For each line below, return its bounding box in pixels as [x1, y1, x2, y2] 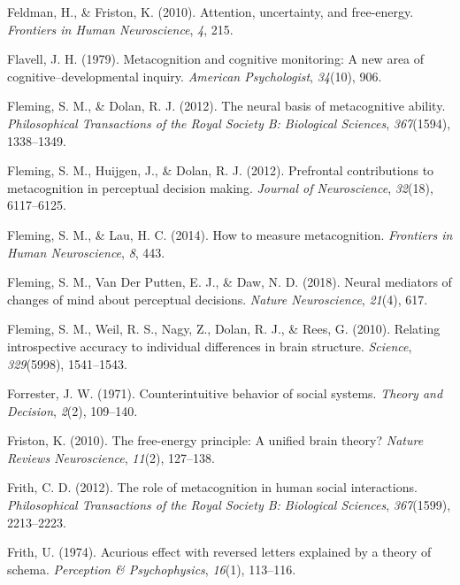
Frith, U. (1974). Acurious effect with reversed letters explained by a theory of [7, 543, 432, 561]
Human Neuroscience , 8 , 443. [7, 242, 165, 261]
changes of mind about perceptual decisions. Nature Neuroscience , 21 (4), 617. [7, 289, 428, 308]
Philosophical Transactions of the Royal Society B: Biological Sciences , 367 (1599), [7, 496, 451, 514]
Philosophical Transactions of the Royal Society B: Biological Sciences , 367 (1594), [7, 113, 451, 132]
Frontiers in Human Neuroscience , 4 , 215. [7, 19, 234, 38]
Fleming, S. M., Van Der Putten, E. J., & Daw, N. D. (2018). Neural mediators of [7, 273, 452, 291]
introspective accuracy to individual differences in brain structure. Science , [7, 336, 412, 355]
